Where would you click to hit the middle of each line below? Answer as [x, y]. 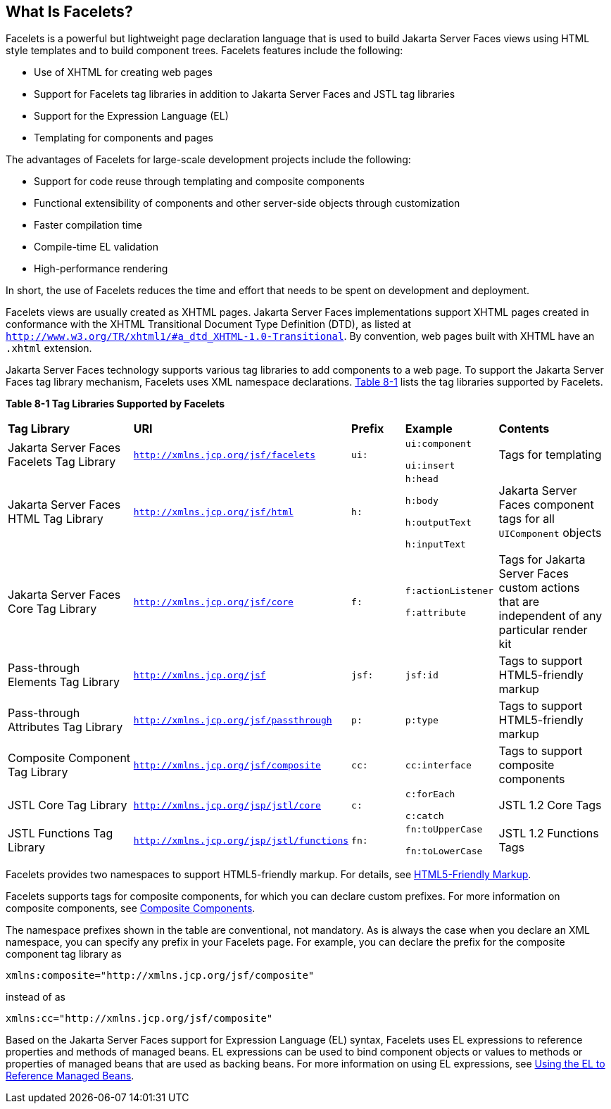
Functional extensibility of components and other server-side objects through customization [247, 203]
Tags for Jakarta [542, 560]
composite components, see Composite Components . [131, 908]
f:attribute [435, 613]
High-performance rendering [101, 269]
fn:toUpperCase [444, 830]
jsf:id [422, 675]
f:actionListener [449, 591]
